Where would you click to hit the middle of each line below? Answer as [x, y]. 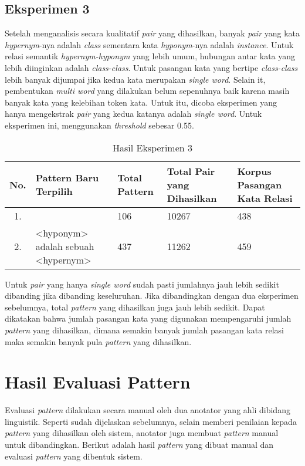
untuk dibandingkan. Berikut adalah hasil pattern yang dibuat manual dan [139, 445]
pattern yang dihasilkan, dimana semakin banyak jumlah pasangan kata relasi [144, 330]
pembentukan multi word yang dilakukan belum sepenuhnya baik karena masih [147, 91]
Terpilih [54, 191]
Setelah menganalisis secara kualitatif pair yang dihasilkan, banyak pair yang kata [152, 33]
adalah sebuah [65, 246]
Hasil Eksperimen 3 [152, 147]
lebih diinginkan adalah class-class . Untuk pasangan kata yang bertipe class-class [151, 67]
